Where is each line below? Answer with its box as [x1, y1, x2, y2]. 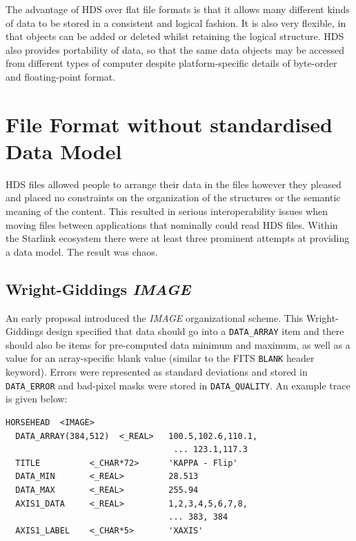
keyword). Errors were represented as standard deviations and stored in [6, 365, 308, 379]
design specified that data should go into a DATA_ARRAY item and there [46, 324, 344, 338]
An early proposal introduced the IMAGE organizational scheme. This [6, 310, 304, 325]
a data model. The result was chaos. [6, 244, 158, 258]
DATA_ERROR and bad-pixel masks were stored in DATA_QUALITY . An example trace [6, 378, 350, 392]
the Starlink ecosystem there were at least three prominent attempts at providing [6, 231, 350, 245]
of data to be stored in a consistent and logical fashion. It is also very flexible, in [6, 15, 346, 30]
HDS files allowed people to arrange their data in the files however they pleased [6, 176, 342, 191]
